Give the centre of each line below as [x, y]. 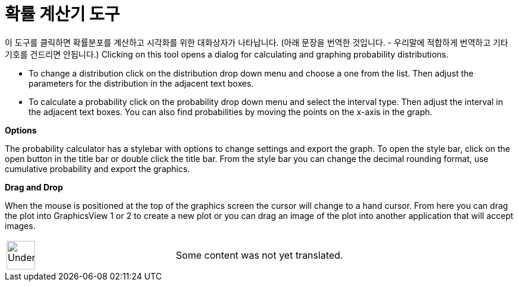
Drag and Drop [34, 187]
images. [20, 225]
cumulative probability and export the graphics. [98, 169]
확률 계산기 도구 [62, 14]
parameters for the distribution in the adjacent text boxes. [141, 83]
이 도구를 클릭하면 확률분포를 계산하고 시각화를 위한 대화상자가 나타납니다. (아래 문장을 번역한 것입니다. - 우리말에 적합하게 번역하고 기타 [257, 42]
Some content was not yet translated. [259, 255]
